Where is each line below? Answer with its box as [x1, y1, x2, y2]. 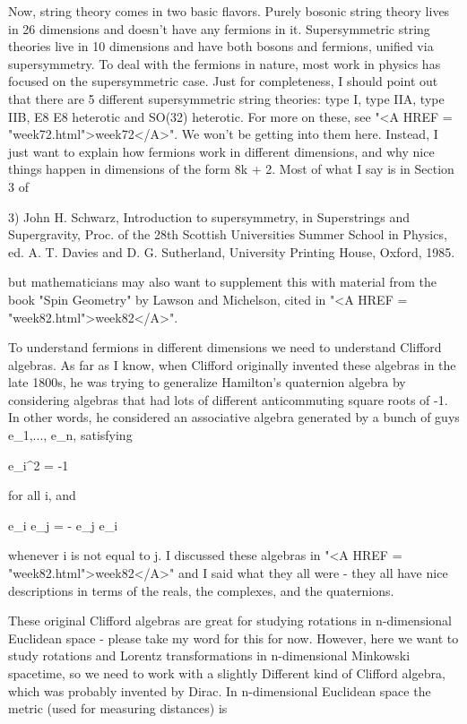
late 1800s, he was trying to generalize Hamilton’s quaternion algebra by [8, 373, 406, 392]
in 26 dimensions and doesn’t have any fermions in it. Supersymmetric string [8, 19, 430, 38]
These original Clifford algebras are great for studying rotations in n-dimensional [8, 611, 452, 630]
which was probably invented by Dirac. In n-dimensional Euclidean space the [8, 681, 431, 700]
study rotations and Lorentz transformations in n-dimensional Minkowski [8, 646, 411, 665]
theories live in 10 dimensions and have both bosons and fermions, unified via [8, 37, 434, 56]
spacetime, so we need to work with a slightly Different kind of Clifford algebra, [8, 664, 445, 682]
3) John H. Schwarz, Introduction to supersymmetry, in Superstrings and [8, 207, 411, 226]
